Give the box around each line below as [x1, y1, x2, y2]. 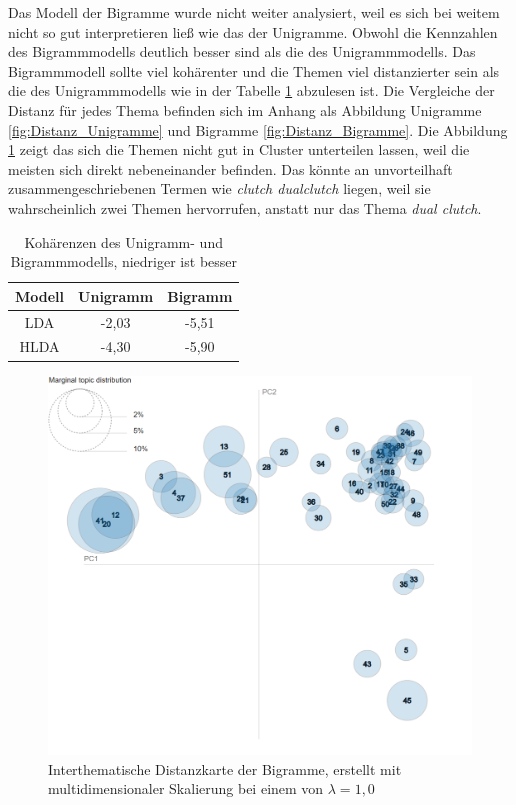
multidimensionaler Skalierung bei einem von [48, 778, 324, 799]
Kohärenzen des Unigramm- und [24, 231, 223, 252]
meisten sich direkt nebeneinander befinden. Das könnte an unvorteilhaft [8, 158, 453, 179]
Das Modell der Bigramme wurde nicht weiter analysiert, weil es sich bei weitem [8, 2, 500, 22]
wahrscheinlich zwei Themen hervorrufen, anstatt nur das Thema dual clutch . [8, 197, 482, 218]
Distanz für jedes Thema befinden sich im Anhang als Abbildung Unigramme [8, 99, 482, 120]
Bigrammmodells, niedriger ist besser [10, 251, 238, 272]
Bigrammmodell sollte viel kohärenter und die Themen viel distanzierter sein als [8, 60, 500, 81]
